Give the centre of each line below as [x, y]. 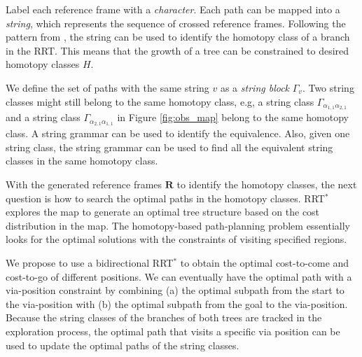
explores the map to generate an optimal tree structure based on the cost [163, 212]
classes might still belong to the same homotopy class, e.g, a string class [160, 101]
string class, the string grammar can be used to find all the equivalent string [169, 147]
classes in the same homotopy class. [82, 161]
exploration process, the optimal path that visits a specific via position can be [173, 331]
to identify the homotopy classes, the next [267, 184]
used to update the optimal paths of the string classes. [123, 345]
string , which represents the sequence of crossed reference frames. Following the [176, 23]
